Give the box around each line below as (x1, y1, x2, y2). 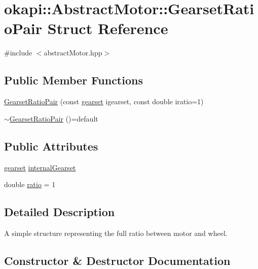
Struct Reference (47, 18, 168, 39)
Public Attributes (4, 138, 98, 154)
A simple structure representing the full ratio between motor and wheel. (4, 227, 228, 238)
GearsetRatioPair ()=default (9, 113, 98, 124)
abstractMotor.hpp (44, 47, 102, 58)
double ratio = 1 (4, 179, 56, 190)
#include (4, 47, 32, 58)
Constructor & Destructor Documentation (4, 252, 231, 268)
